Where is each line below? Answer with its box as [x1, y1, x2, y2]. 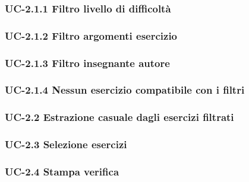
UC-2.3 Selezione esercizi [5, 137, 127, 152]
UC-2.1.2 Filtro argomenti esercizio [5, 28, 178, 43]
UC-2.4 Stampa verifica [5, 164, 119, 178]
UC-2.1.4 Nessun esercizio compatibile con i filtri [5, 82, 245, 97]
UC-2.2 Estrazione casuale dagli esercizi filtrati [5, 110, 234, 124]
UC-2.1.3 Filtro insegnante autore [5, 55, 170, 70]
